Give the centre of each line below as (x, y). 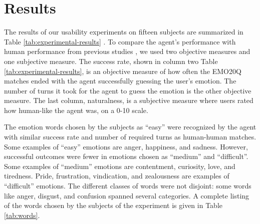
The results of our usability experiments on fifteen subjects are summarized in (124, 32)
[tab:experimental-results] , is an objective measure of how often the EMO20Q (123, 71)
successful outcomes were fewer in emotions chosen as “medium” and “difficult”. (126, 156)
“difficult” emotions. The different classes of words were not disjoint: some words (128, 186)
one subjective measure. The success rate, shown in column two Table (111, 61)
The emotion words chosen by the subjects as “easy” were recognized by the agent (130, 127)
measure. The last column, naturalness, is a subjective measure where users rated (129, 100)
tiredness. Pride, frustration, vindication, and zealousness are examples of (117, 176)
